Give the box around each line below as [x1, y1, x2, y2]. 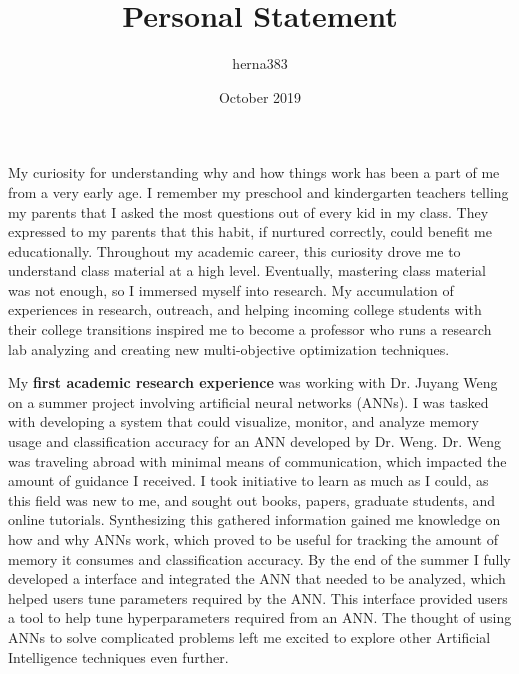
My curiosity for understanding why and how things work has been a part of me [8, 162, 500, 183]
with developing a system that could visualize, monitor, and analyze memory [8, 411, 479, 432]
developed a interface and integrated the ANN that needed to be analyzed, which [8, 568, 506, 589]
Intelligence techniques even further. [8, 646, 229, 667]
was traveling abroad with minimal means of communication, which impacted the [8, 450, 507, 471]
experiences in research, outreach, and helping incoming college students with [8, 299, 482, 320]
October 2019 [218, 86, 302, 107]
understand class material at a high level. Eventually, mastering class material [8, 260, 486, 281]
